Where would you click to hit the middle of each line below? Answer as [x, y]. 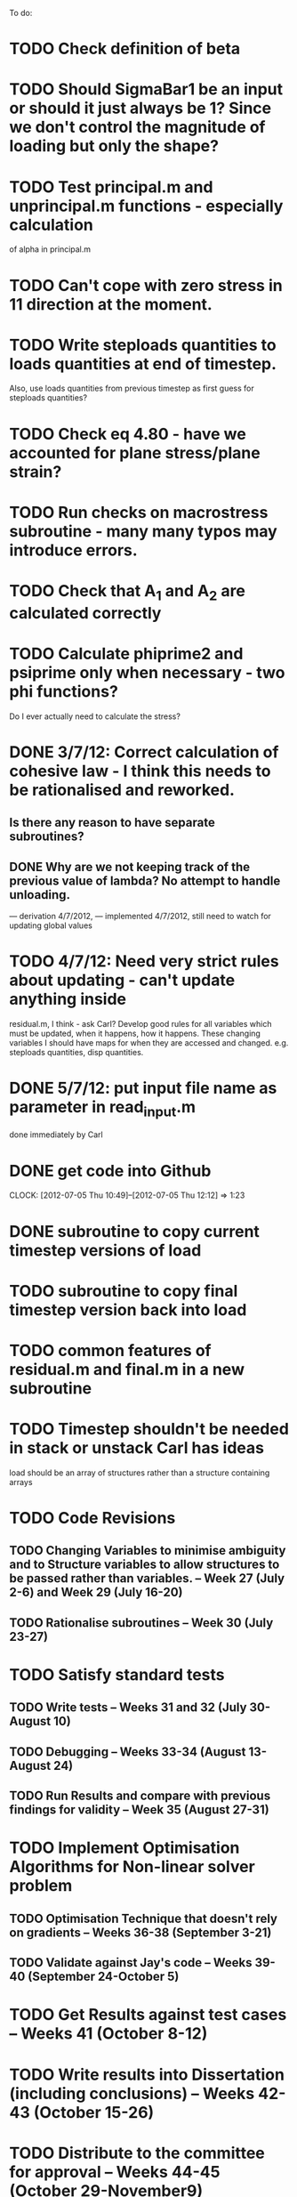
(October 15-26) [94, 2112]
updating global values [51, 925]
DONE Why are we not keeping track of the [130, 867]
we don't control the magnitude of [137, 127]
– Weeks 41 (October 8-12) [108, 2034]
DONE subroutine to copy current [135, 1231]
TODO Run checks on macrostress [139, 512]
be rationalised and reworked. [122, 790]
